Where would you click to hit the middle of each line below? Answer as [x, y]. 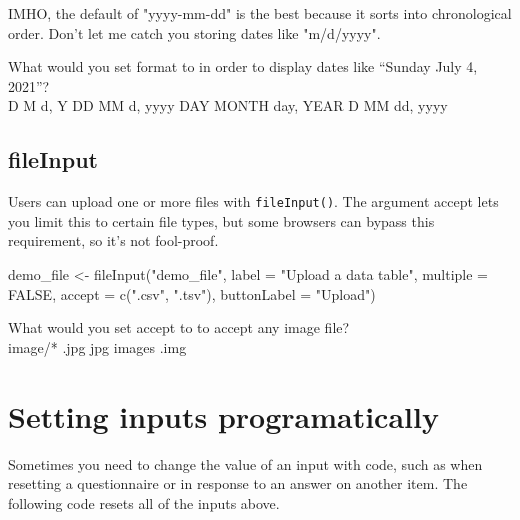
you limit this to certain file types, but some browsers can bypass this [221, 220]
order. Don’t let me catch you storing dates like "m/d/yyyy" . [194, 32]
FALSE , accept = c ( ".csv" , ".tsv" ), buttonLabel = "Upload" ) [192, 293]
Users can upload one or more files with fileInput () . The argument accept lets [253, 201]
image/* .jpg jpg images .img [97, 346]
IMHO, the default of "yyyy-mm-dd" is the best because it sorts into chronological [260, 13]
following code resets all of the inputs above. [144, 502]
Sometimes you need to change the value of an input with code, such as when [245, 463]
